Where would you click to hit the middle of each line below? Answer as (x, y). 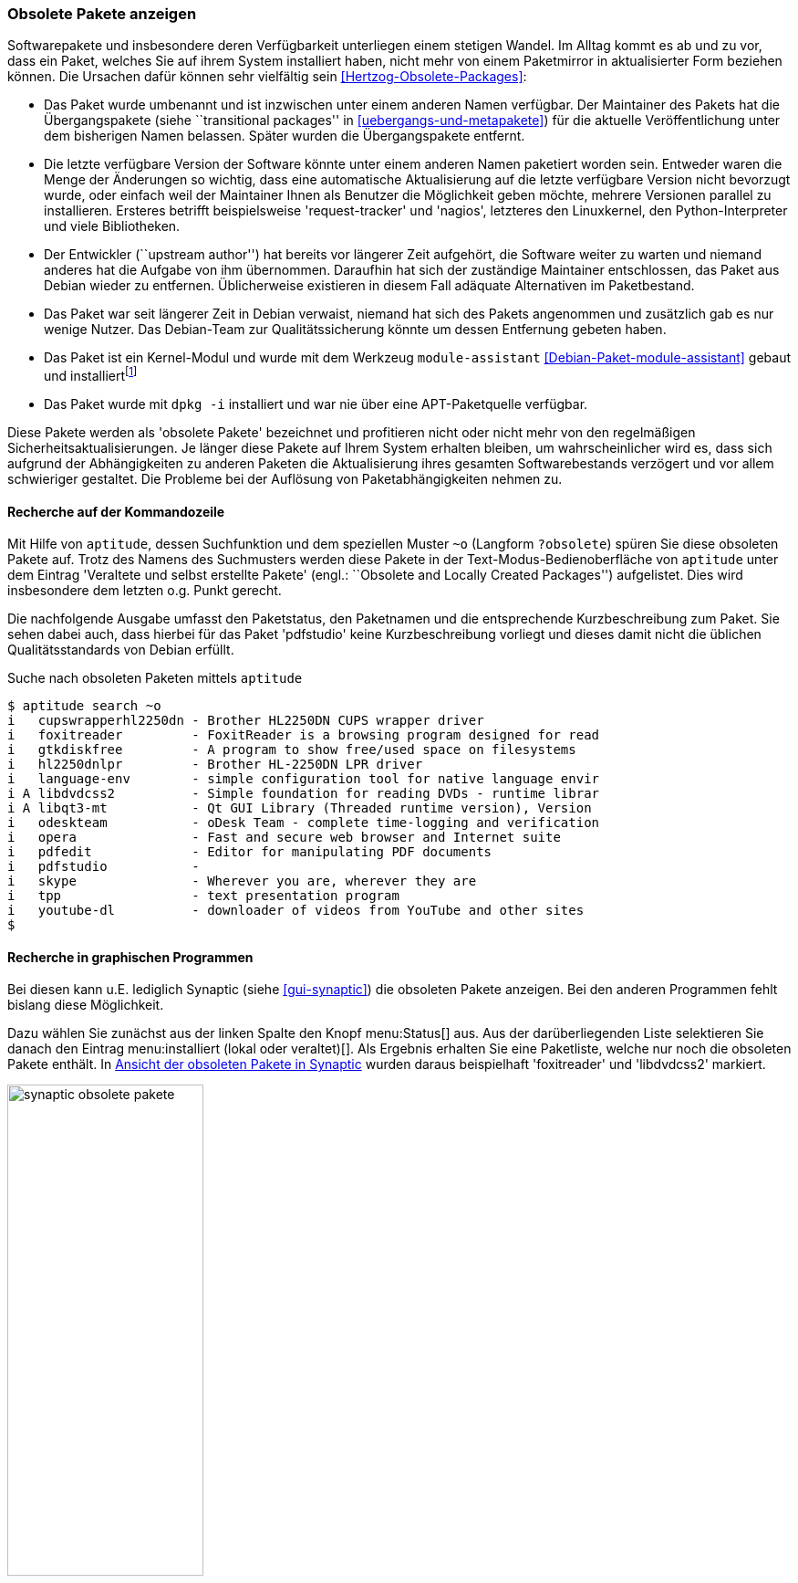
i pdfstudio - (104, 867)
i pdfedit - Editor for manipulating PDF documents (250, 852)
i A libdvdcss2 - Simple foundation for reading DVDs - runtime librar (304, 794)
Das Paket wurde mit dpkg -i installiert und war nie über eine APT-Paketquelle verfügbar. (316, 404)
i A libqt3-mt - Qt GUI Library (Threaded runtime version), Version (300, 808)
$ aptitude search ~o (84, 706)
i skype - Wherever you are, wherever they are (242, 881)
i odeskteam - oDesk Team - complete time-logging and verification (304, 823)
